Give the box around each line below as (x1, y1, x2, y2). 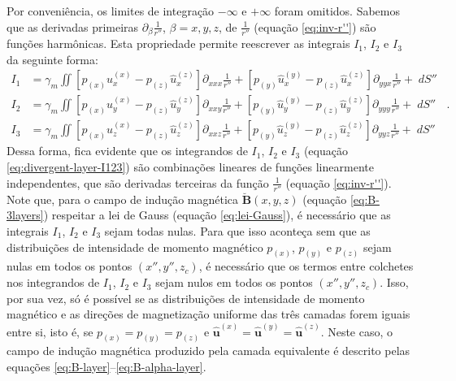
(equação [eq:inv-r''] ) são (254, 18, 376, 35)
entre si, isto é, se (7, 323, 93, 340)
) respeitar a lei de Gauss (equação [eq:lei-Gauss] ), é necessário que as (43, 206, 391, 223)
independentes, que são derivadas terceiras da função (7, 174, 269, 191)
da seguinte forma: (7, 50, 98, 67)
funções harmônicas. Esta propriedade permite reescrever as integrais (7, 35, 350, 52)
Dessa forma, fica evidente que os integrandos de (7, 142, 248, 159)
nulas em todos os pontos (7, 258, 132, 275)
